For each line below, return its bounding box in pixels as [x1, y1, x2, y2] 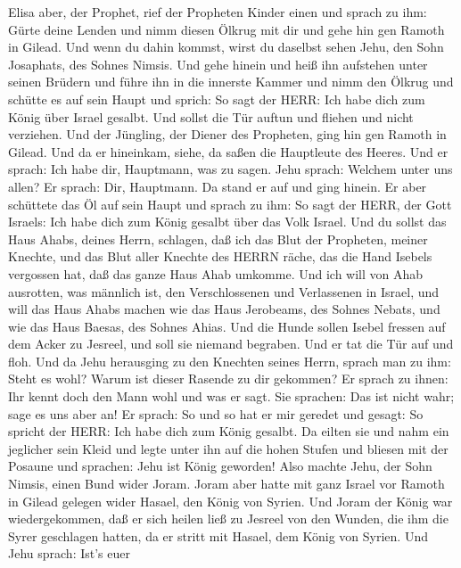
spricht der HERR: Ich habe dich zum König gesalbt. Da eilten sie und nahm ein [8, 422, 449, 440]
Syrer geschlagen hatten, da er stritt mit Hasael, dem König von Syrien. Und [8, 526, 428, 545]
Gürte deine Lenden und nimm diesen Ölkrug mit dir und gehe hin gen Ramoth [8, 20, 445, 38]
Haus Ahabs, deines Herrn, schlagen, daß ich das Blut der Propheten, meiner [8, 229, 428, 248]
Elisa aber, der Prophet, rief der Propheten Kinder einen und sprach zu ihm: [8, 3, 427, 21]
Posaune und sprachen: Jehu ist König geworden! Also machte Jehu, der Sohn [8, 457, 432, 475]
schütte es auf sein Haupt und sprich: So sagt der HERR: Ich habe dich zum [8, 89, 425, 108]
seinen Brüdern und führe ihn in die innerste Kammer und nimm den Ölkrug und [8, 72, 454, 91]
